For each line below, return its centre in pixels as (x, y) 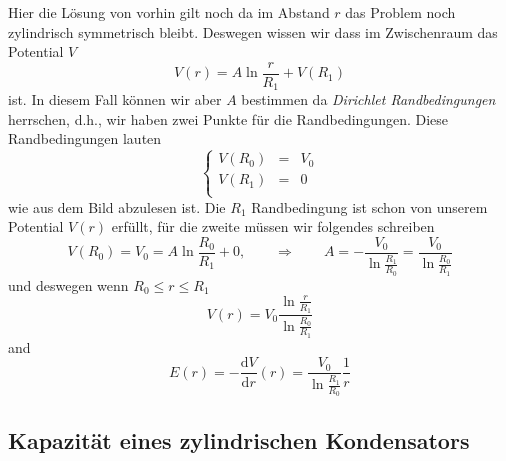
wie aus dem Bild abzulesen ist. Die (117, 206)
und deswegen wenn (68, 284)
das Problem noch (400, 12)
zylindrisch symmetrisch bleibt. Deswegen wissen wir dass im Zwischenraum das (253, 31)
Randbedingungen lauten (85, 138)
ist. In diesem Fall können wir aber (115, 99)
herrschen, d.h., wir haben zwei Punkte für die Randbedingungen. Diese (228, 118)
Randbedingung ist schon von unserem (369, 206)
